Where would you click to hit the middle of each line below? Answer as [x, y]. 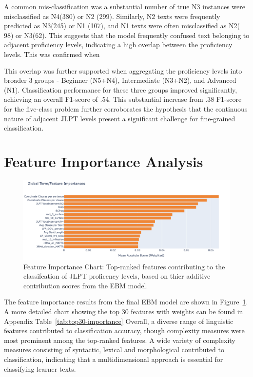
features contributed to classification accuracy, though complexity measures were [124, 330]
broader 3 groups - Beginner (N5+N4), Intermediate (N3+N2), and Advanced [120, 80]
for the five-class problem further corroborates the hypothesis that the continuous [126, 108]
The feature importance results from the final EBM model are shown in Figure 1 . [126, 302]
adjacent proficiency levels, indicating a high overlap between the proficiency [118, 45]
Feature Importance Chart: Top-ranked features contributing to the [124, 266]
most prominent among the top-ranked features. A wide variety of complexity [120, 340]
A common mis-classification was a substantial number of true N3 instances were [125, 6]
